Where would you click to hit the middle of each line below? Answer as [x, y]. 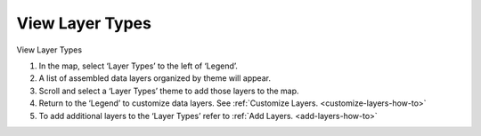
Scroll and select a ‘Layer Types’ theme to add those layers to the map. [169, 91]
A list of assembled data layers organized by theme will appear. [155, 78]
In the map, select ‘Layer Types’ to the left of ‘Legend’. [138, 66]
